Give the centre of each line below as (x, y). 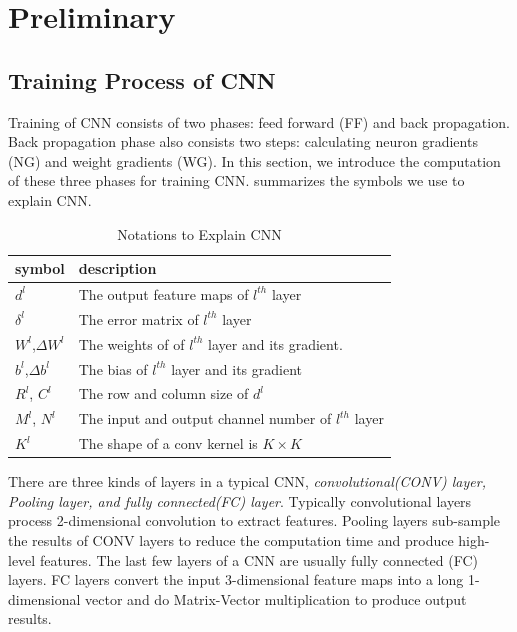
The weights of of (131, 343)
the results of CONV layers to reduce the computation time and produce (231, 539)
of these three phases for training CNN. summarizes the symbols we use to (236, 180)
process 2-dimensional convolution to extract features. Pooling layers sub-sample (254, 520)
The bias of (113, 368)
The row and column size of (163, 393)
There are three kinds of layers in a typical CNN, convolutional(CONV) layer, (247, 481)
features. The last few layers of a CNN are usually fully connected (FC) (258, 559)
